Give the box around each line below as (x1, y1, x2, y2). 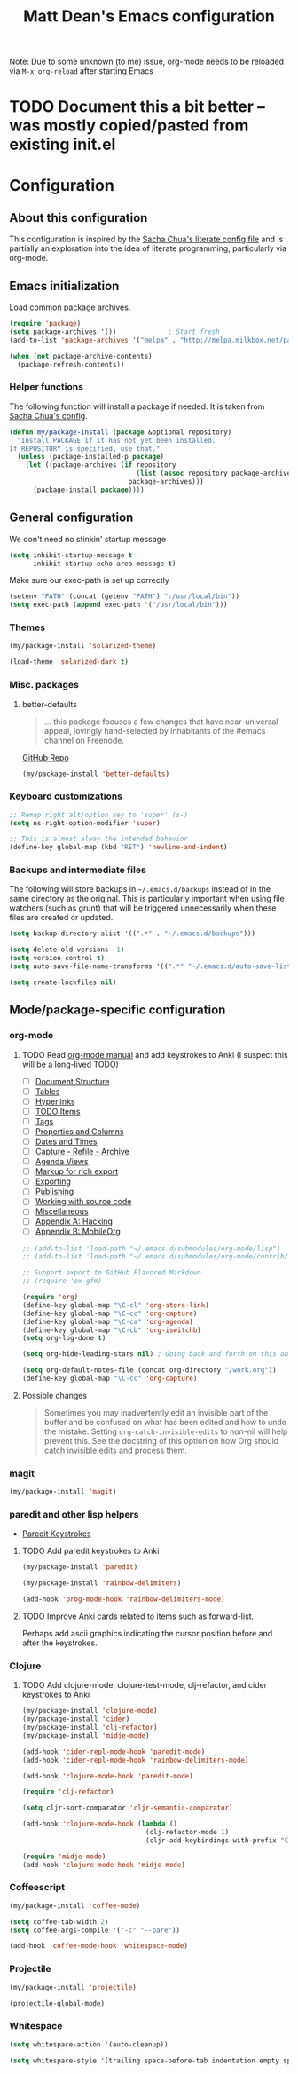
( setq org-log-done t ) (21, 1334, 106, 1343)
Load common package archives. (9, 302, 131, 312)
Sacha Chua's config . (9, 410, 88, 421)
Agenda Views (35, 1156, 89, 1167)
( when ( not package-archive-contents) (9, 351, 153, 360)
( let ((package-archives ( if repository (25, 461, 176, 469)
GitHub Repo (21, 752, 69, 762)
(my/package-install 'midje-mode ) (21, 1731, 150, 1740)
